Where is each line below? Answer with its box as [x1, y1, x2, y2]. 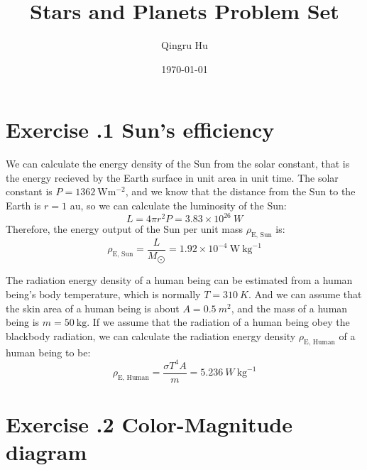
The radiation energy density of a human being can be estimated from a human [6, 273, 353, 288]
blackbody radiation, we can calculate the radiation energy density [6, 328, 296, 343]
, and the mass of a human [231, 300, 348, 315]
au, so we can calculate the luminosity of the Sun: [70, 198, 287, 213]
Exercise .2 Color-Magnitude [6, 409, 292, 438]
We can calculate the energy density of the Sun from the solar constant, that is [6, 156, 350, 171]
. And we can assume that [248, 287, 362, 302]
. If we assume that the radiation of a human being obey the [87, 315, 350, 329]
